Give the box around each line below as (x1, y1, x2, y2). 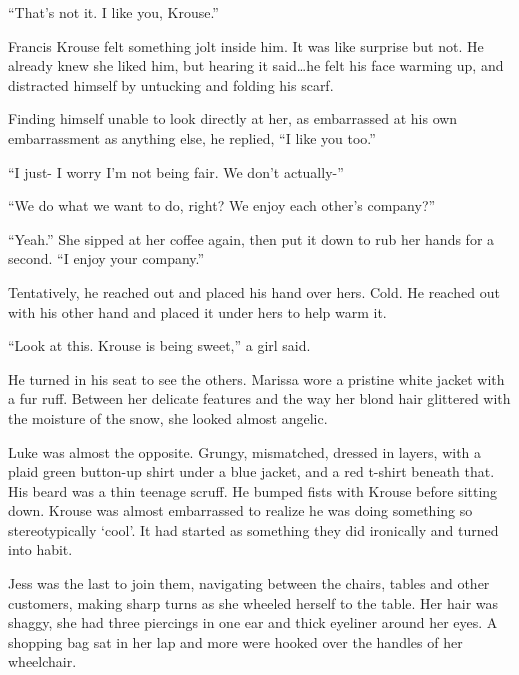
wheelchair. (8, 651, 77, 672)
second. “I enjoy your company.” (8, 248, 205, 269)
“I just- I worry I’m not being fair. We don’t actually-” (8, 161, 344, 182)
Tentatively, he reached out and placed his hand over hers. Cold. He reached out (8, 281, 500, 302)
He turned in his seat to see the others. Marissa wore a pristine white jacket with (8, 368, 505, 389)
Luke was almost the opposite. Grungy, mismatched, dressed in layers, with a (8, 441, 482, 462)
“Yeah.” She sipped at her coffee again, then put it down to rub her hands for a (8, 228, 495, 249)
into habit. (8, 539, 73, 560)
